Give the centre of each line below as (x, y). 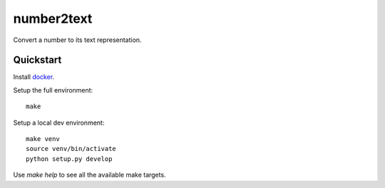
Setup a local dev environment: (59, 122)
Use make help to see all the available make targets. (90, 175)
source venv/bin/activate (71, 149)
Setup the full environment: (53, 90)
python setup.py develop (69, 159)
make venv (43, 139)
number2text (53, 19)
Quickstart (37, 60)
